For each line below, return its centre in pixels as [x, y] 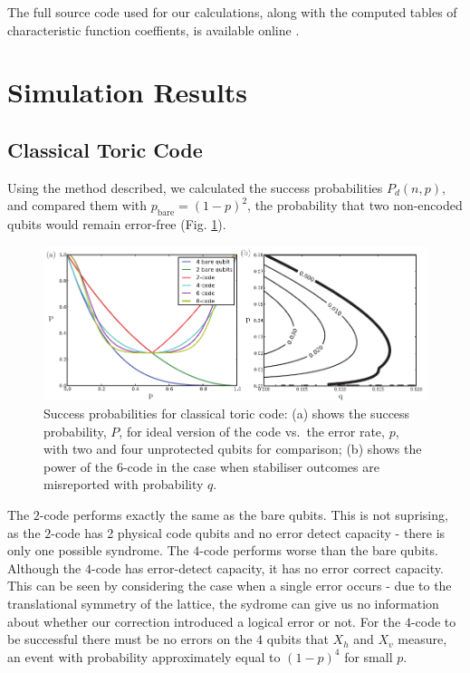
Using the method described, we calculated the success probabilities [195, 187]
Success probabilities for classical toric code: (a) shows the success [227, 413]
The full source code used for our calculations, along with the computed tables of [232, 12]
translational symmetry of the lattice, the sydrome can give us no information [223, 603]
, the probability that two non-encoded [355, 205]
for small [369, 656]
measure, [422, 639]
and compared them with [77, 205]
